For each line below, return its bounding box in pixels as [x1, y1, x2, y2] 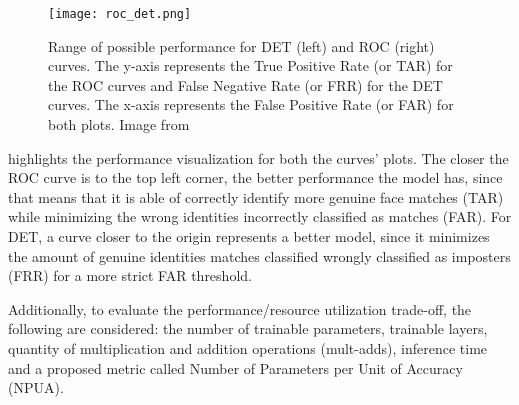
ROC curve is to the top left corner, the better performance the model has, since [8, 167, 503, 188]
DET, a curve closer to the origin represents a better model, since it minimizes [8, 226, 490, 246]
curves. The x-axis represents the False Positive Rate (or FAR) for [48, 94, 454, 115]
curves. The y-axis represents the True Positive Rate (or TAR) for [48, 55, 453, 76]
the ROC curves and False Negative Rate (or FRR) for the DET [48, 74, 443, 95]
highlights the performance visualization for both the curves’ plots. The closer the [8, 147, 509, 168]
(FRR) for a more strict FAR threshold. [8, 265, 252, 286]
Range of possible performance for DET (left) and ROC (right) [48, 35, 435, 56]
